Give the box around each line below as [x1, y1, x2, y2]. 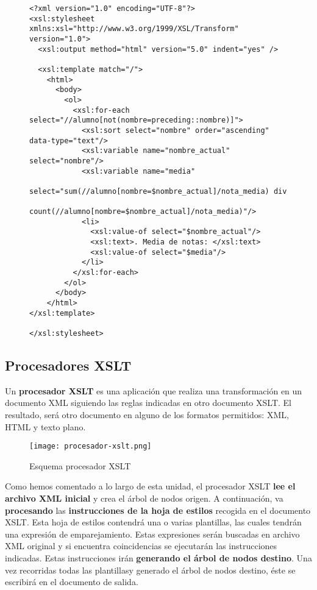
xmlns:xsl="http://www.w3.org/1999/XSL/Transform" [29, 24, 239, 34]
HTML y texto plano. [5, 420, 86, 433]
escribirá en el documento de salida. [5, 575, 138, 588]
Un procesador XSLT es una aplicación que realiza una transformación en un [5, 384, 302, 397]
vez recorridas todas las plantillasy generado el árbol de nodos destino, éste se [5, 563, 296, 576]
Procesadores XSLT [5, 356, 132, 375]
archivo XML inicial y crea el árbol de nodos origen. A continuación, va [5, 492, 283, 505]
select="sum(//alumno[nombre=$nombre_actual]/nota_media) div [29, 187, 287, 196]
